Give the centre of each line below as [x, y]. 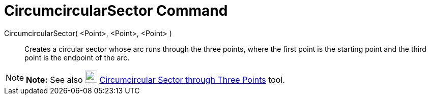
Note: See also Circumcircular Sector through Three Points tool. [155, 79]
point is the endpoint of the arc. [77, 57]
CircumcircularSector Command [116, 11]
